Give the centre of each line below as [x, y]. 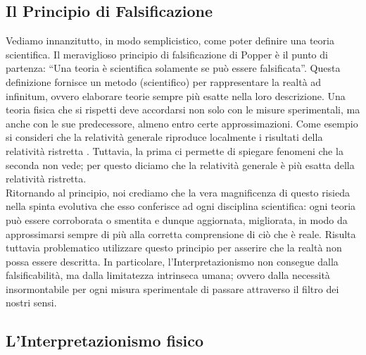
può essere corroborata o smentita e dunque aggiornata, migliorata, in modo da [177, 219]
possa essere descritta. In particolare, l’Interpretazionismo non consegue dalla [172, 261]
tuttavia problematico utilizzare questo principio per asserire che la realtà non [174, 248]
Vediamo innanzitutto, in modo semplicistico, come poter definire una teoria [170, 41]
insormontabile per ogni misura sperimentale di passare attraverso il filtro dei [172, 288]
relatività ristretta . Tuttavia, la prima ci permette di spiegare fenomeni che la [175, 150]
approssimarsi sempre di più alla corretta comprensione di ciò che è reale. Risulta [181, 233]
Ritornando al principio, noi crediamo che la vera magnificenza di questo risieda [178, 192]
